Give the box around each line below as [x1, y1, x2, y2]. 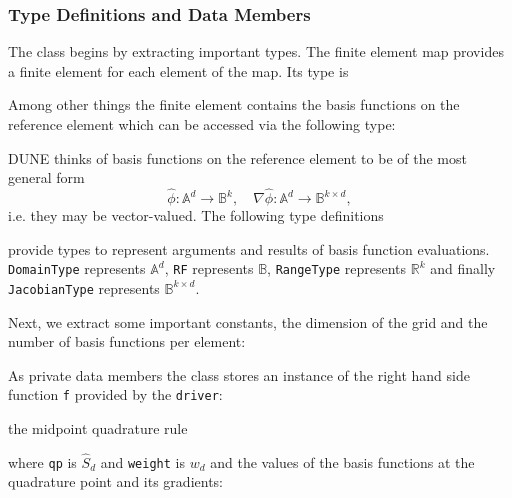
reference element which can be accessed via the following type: [8, 114, 396, 134]
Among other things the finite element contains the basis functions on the [8, 94, 460, 115]
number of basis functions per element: [8, 331, 246, 352]
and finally [430, 258, 496, 279]
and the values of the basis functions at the [210, 451, 475, 472]
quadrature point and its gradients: [8, 471, 223, 492]
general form [8, 167, 85, 188]
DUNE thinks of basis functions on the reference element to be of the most [8, 147, 467, 168]
